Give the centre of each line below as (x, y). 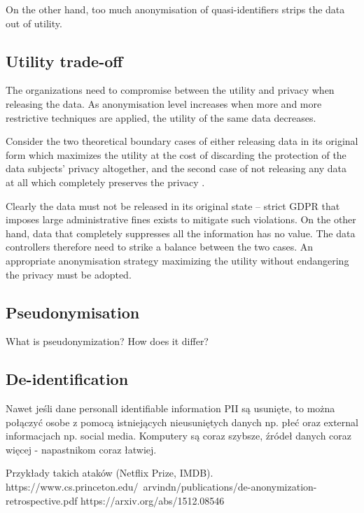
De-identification (67, 379)
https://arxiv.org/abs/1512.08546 (153, 500)
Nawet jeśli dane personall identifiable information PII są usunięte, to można (170, 408)
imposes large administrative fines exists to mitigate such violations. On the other (181, 219)
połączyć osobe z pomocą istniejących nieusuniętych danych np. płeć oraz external (182, 422)
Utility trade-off (64, 61)
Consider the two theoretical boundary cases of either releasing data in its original (182, 141)
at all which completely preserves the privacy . (105, 182)
